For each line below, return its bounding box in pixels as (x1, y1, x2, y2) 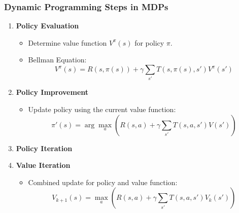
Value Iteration (16, 160, 71, 170)
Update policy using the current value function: (28, 103, 176, 114)
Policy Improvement (16, 87, 89, 97)
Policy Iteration (16, 143, 73, 153)
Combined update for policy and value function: (28, 176, 178, 187)
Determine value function (28, 37, 107, 48)
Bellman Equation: (28, 54, 87, 65)
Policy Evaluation (16, 20, 79, 31)
